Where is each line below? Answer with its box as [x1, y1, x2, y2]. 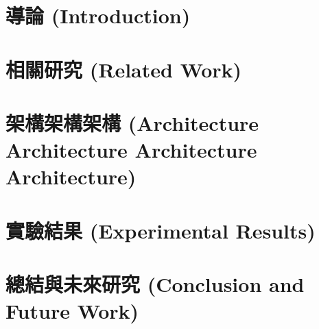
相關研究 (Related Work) [5, 55, 242, 83]
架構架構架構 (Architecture [5, 108, 259, 136]
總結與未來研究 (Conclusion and [5, 270, 305, 298]
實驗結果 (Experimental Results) [5, 216, 316, 244]
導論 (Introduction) [5, 1, 191, 29]
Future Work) [5, 297, 139, 325]
